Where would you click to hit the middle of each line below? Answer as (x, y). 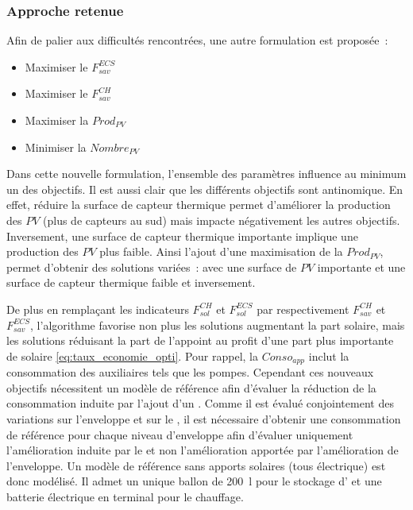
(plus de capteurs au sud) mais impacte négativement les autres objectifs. (222, 220)
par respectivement (303, 309)
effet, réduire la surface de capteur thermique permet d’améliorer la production (199, 205)
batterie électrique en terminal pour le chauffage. (125, 496)
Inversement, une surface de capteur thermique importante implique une (182, 236)
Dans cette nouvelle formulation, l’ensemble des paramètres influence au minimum (206, 174)
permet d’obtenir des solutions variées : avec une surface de (152, 267)
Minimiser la (56, 147)
